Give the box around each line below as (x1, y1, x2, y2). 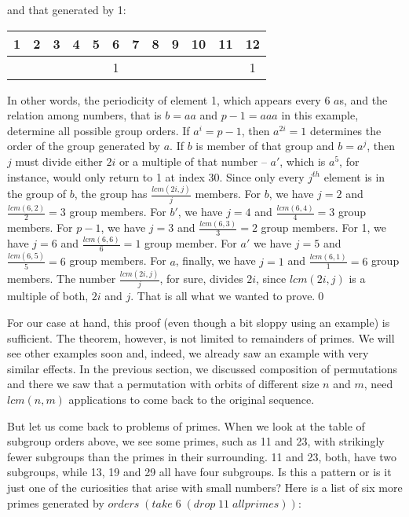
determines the (309, 122, 382, 138)
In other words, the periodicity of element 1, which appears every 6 (7, 91, 330, 108)
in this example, (281, 107, 359, 123)
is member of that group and (195, 137, 334, 154)
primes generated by (7, 494, 104, 511)
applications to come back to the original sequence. (68, 391, 315, 408)
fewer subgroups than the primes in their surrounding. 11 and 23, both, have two (7, 448, 397, 464)
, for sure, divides (159, 270, 243, 287)
